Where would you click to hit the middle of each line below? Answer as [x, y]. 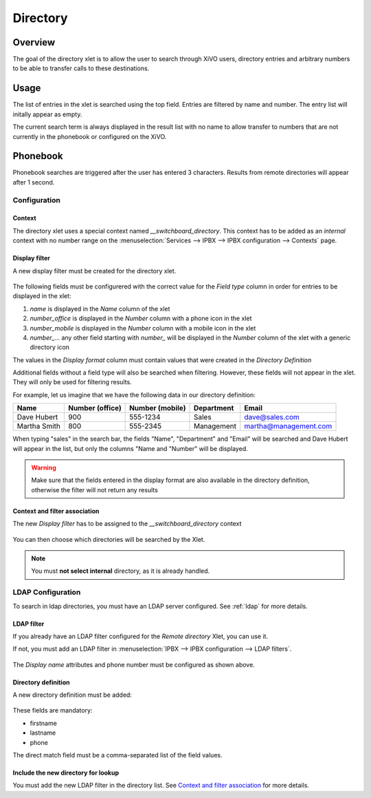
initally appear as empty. [47, 114]
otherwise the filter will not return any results [94, 490]
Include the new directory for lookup [66, 773]
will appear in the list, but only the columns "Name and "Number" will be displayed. [130, 448]
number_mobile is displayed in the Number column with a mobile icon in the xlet [143, 328]
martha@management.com [288, 426]
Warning [44, 468]
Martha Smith [39, 426]
